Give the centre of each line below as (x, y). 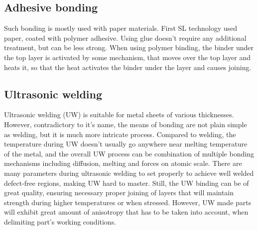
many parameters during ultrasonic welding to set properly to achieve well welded (129, 173)
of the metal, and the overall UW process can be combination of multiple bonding (129, 153)
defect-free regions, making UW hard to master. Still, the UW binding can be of (127, 183)
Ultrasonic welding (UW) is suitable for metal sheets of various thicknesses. (119, 115)
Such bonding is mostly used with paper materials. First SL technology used (121, 28)
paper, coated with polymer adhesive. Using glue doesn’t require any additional (125, 38)
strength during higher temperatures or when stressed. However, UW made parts (128, 202)
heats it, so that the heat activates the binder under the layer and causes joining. (128, 67)
